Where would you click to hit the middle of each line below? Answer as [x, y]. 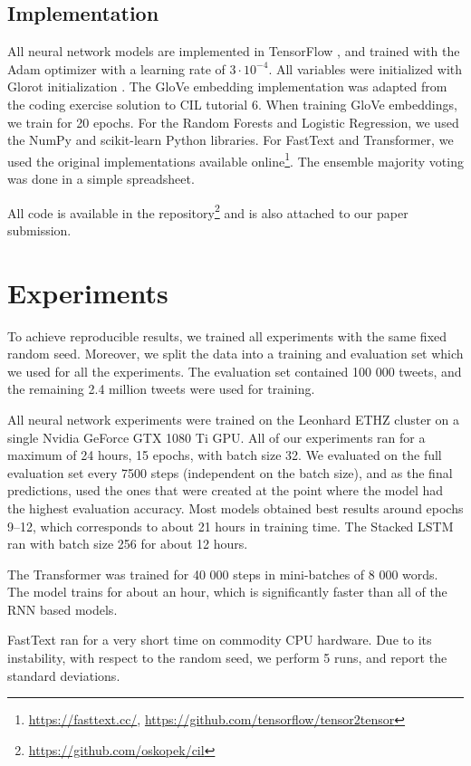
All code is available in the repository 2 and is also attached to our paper [208, 211]
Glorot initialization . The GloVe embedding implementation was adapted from [227, 86]
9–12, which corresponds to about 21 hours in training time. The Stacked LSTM [231, 526]
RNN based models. [62, 609]
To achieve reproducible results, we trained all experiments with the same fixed [227, 335]
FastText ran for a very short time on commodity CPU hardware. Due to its [220, 640]
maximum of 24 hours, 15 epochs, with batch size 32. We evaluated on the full [225, 455]
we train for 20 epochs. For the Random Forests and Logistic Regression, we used [233, 122]
